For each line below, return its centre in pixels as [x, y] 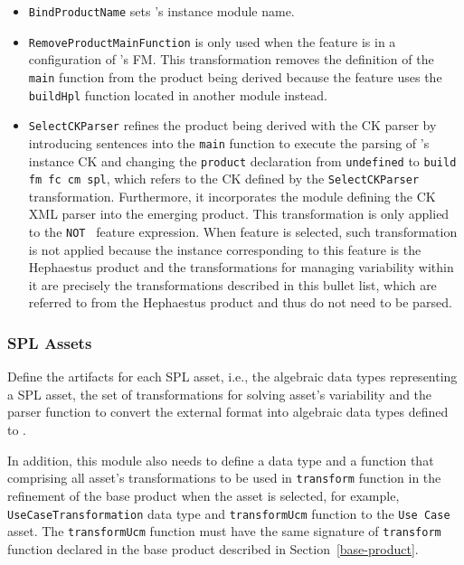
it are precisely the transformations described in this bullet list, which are [232, 284]
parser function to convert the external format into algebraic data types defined [228, 412]
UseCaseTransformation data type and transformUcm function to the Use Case [229, 513]
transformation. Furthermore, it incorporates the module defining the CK [232, 196]
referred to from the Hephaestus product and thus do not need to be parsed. [240, 302]
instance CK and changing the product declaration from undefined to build [242, 160]
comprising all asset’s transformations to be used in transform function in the [224, 478]
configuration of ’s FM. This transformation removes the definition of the [231, 59]
